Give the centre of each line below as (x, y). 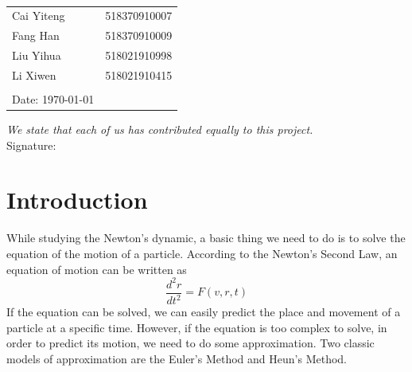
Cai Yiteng (39, 16)
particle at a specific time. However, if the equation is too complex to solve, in (197, 327)
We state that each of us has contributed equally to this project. (160, 129)
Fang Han (36, 35)
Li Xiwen (34, 74)
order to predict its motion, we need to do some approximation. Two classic (190, 343)
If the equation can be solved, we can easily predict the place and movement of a (204, 312)
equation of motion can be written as (97, 269)
